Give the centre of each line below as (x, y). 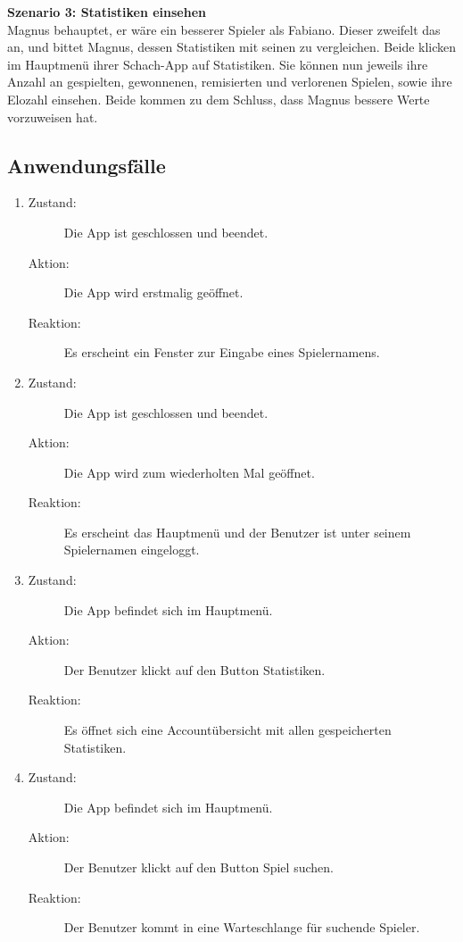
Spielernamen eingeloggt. (132, 550)
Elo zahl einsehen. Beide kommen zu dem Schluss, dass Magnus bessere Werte (219, 99)
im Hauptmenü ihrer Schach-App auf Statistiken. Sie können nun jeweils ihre (218, 64)
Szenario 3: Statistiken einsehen (107, 12)
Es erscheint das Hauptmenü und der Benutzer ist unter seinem (237, 532)
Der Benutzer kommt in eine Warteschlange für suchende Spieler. (242, 927)
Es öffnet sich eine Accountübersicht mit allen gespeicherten (227, 730)
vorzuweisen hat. (53, 117)
